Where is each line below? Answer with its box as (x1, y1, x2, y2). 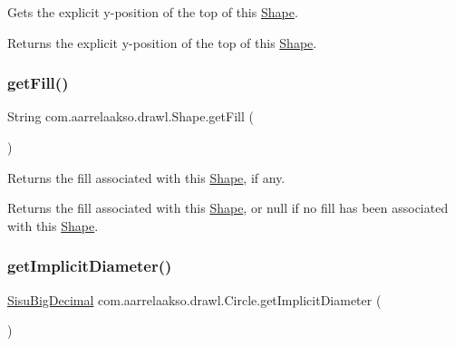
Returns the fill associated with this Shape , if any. (7, 168, 286, 187)
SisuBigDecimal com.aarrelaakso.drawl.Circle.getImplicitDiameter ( (7, 290, 382, 309)
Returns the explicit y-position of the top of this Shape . (7, 33, 317, 52)
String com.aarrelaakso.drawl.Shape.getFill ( (7, 107, 254, 126)
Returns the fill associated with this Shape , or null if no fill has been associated (7, 198, 449, 217)
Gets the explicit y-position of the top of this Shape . (7, 3, 298, 21)
